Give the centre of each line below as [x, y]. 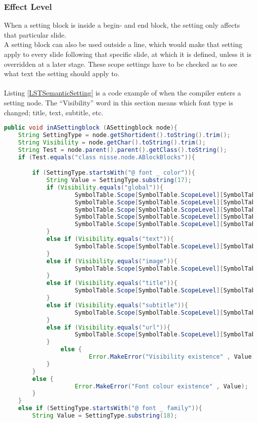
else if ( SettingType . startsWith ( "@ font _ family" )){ [110, 408]
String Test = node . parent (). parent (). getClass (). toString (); [123, 150]
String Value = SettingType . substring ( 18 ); [105, 416]
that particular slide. [35, 34]
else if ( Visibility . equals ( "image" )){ [112, 261]
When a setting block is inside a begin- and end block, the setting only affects [122, 25]
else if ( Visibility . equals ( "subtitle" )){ [117, 305]
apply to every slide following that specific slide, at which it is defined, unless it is [128, 54]
